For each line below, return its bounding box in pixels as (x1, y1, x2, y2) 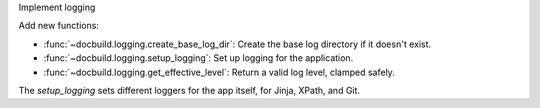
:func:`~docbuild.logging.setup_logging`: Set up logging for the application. (43, 52, 354, 64)
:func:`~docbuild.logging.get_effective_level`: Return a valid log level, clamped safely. (43, 66, 395, 78)
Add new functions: (18, 20, 100, 32)
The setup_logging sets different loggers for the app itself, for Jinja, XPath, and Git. (18, 84, 360, 96)
